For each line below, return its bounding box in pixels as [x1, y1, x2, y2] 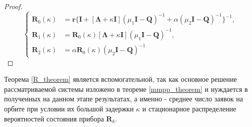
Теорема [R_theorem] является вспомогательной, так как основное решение [4, 74, 237, 84]
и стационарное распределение [142, 103, 236, 114]
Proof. [4, 1, 23, 11]
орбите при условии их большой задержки [4, 103, 134, 114]
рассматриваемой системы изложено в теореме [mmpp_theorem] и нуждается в [4, 83, 248, 94]
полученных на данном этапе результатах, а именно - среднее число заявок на [4, 93, 243, 104]
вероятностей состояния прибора [4, 113, 104, 123]
